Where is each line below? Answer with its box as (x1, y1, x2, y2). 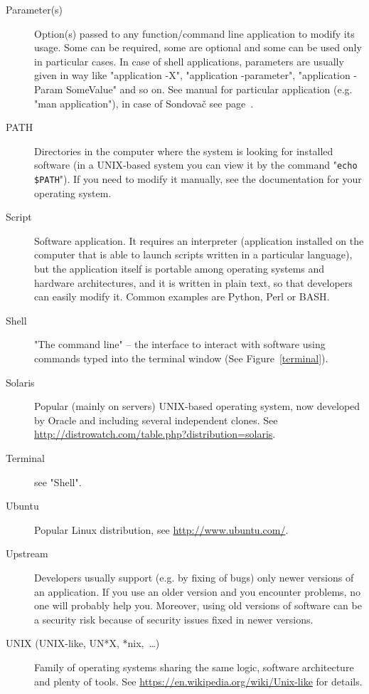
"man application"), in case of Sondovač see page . (34, 95, 254, 110)
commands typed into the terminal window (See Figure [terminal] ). (34, 351, 328, 365)
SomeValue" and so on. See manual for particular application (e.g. (65, 81, 353, 96)
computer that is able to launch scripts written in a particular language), (34, 247, 353, 262)
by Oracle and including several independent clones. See (34, 412, 278, 427)
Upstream (6, 546, 48, 561)
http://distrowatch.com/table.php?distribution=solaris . (34, 426, 276, 441)
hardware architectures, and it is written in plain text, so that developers (34, 275, 353, 290)
